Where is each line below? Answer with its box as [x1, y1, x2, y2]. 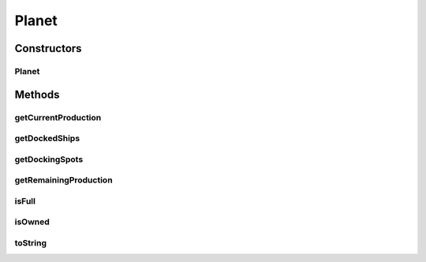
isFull [14, 195, 35, 206]
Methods [14, 87, 60, 101]
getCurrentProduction [14, 112, 102, 123]
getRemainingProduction [14, 175, 114, 186]
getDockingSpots [14, 153, 84, 164]
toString [14, 237, 47, 248]
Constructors [14, 42, 82, 55]
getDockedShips [14, 133, 80, 144]
